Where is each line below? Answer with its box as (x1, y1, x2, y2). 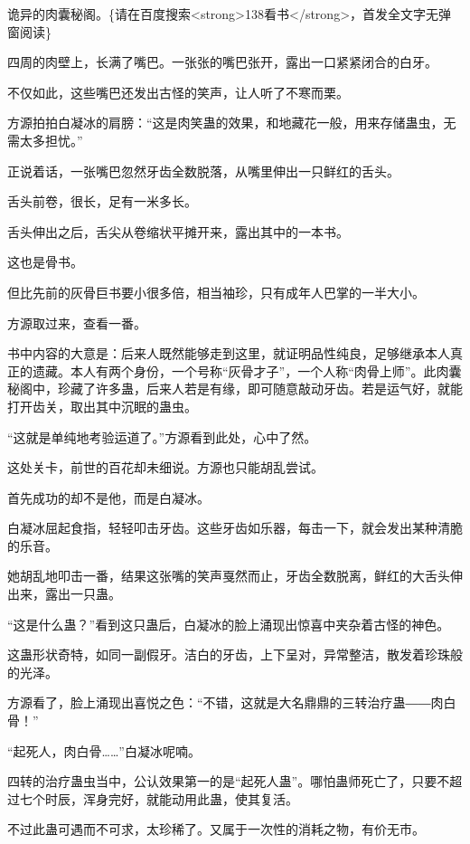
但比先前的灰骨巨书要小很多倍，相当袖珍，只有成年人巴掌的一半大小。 (7, 282, 425, 301)
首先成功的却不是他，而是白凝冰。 (7, 488, 210, 507)
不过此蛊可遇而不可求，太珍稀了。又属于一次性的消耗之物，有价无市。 (7, 820, 425, 839)
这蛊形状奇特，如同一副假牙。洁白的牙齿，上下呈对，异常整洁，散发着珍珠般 (7, 645, 463, 664)
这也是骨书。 (7, 252, 83, 271)
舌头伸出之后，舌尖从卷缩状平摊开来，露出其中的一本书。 (7, 222, 349, 241)
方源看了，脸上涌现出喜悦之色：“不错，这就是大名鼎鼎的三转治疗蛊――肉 (7, 693, 444, 712)
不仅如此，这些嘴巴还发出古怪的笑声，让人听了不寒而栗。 (7, 82, 349, 101)
